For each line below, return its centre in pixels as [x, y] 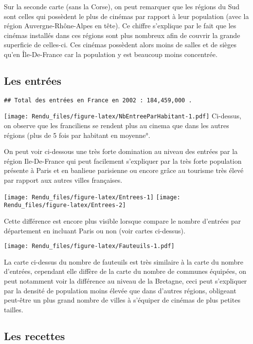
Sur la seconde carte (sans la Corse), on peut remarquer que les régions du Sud [122, 6]
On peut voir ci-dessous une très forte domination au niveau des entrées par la [121, 151]
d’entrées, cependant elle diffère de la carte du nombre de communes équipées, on [125, 271]
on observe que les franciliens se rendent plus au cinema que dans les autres [117, 125]
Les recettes [35, 335]
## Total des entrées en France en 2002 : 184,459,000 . [98, 100]
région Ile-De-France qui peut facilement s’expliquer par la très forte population [123, 161]
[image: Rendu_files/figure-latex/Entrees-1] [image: [92, 197]
